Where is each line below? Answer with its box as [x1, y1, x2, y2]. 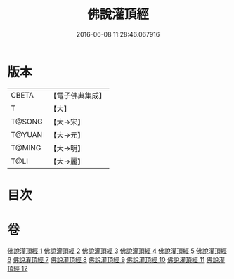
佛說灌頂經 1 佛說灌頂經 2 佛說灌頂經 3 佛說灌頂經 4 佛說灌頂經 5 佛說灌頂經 [7, 247, 227, 255]
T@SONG [11, 117, 44, 126]
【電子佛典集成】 [49, 91, 107, 100]
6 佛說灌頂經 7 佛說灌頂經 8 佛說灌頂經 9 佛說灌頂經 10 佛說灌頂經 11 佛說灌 [7, 255, 226, 264]
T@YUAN [11, 129, 43, 139]
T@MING [11, 143, 41, 153]
